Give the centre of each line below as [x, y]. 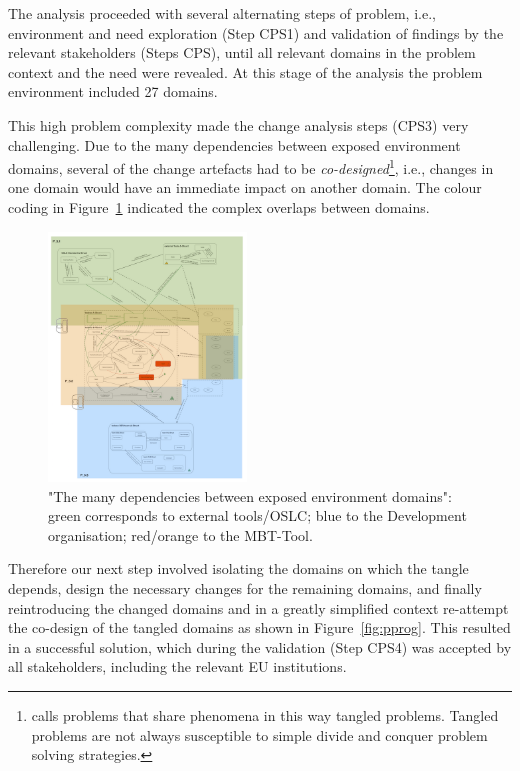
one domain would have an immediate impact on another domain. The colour [245, 187]
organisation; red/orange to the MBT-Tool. [180, 534]
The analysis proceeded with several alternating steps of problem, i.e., [222, 13]
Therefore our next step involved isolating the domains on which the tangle [238, 568]
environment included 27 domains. [113, 91]
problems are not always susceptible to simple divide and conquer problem [259, 734]
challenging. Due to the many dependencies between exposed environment [234, 144]
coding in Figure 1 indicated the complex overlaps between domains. [219, 207]
